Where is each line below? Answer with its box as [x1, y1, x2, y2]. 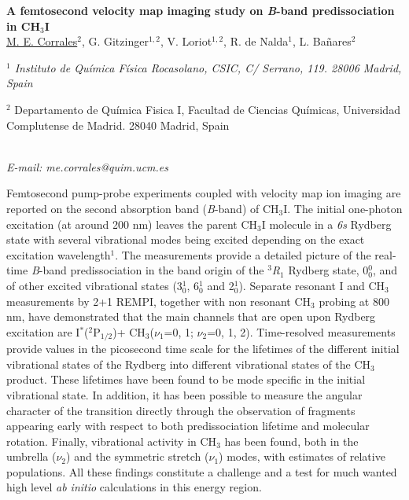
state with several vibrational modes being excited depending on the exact [6, 231, 365, 248]
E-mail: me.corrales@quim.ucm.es [6, 158, 168, 175]
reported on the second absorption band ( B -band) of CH [6, 200, 279, 216]
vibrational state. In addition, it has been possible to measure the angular [6, 386, 363, 403]
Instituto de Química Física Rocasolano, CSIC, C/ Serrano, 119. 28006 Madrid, [14, 59, 402, 75]
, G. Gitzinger [81, 33, 149, 50]
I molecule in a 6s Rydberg [261, 215, 392, 232]
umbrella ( [6, 448, 57, 465]
